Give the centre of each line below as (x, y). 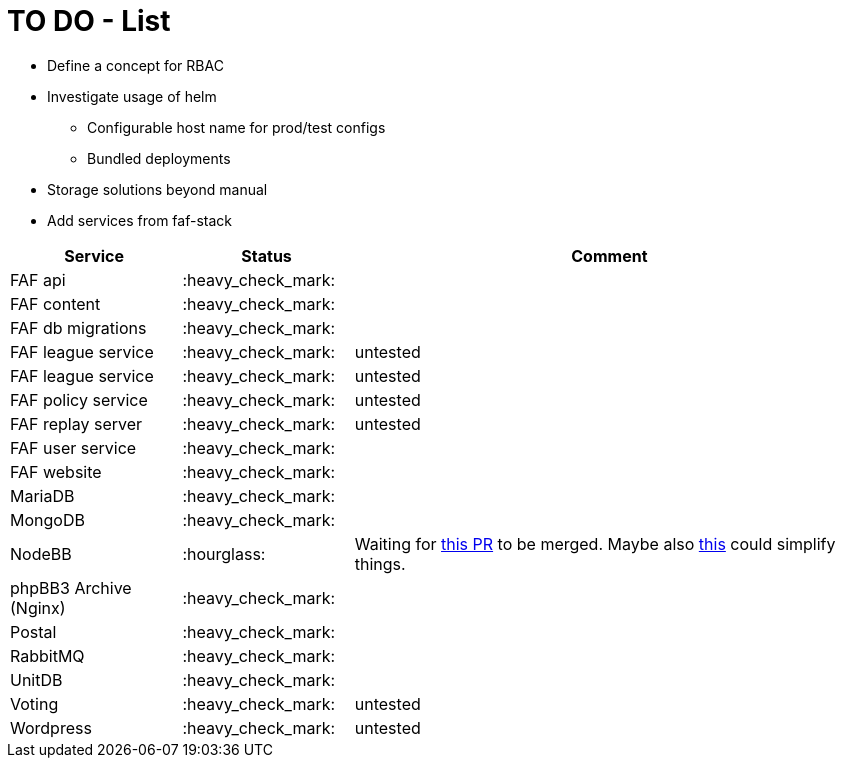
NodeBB (41, 553)
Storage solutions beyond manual (157, 189)
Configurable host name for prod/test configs (236, 127)
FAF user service (73, 447)
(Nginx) (38, 607)
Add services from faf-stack (139, 220)
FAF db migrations (78, 327)
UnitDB (36, 679)
